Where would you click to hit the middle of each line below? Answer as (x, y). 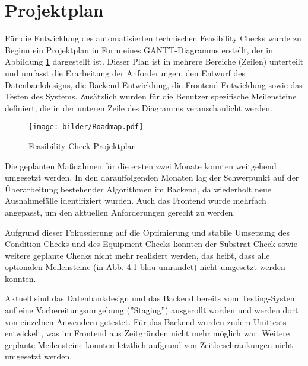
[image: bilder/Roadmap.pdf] (86, 127)
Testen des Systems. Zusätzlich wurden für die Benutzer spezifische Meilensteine (151, 96)
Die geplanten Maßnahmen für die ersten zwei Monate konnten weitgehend (141, 166)
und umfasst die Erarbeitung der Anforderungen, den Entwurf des (125, 73)
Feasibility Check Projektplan (82, 145)
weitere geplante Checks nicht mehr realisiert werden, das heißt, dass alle (137, 255)
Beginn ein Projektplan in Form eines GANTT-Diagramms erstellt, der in (139, 49)
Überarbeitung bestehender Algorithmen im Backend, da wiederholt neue (138, 189)
